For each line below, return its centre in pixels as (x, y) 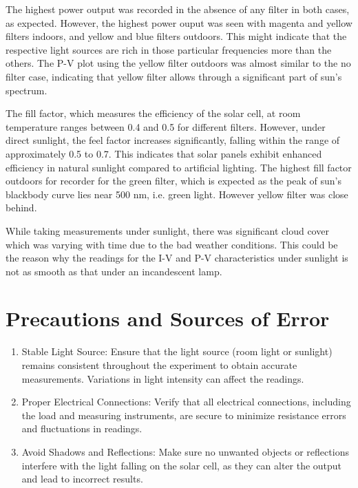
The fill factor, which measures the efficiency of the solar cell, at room (153, 113)
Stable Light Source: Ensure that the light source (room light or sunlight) (177, 351)
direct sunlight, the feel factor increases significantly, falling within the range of (173, 140)
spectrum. (27, 90)
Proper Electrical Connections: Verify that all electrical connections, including (186, 402)
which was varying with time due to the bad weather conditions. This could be (172, 244)
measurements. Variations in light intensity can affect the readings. (163, 378)
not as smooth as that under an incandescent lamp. (114, 271)
